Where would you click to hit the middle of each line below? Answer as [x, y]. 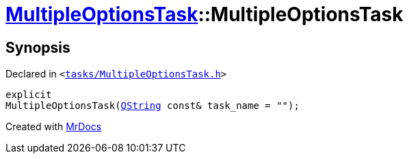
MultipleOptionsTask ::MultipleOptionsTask [204, 14]
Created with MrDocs [54, 127]
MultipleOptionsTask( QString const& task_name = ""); [153, 106]
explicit [29, 95]
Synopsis [38, 47]
